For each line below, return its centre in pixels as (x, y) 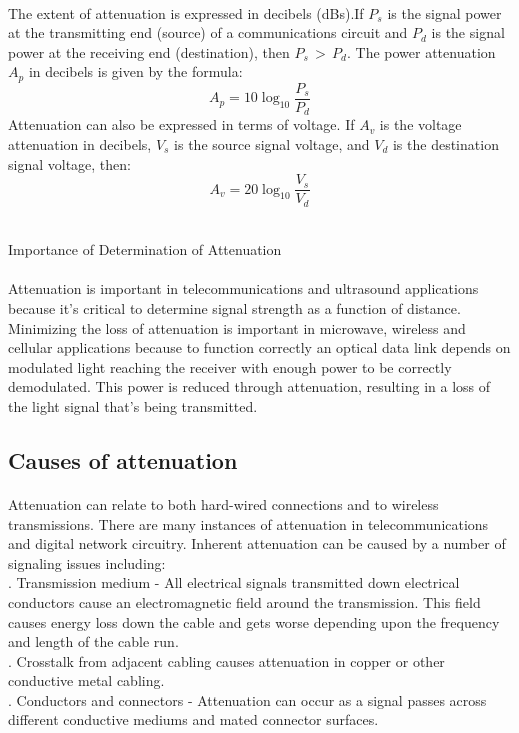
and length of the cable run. (93, 641)
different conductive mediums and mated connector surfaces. (193, 719)
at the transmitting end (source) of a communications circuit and (208, 32)
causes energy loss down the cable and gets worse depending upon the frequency (254, 621)
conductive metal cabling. (86, 680)
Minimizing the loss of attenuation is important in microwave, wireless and (237, 327)
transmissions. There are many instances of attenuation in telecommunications (248, 523)
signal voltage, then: (69, 163)
